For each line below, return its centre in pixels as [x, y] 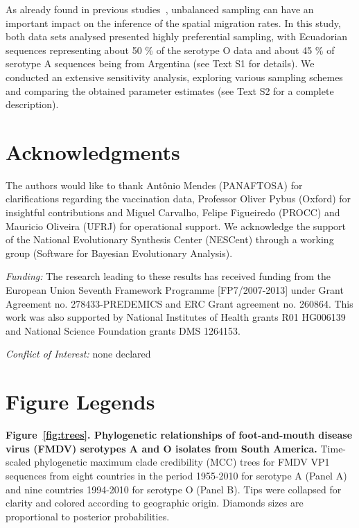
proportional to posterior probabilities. [88, 516]
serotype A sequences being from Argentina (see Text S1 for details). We [160, 63]
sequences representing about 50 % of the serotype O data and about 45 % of [170, 50]
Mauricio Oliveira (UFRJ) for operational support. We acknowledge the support [176, 226]
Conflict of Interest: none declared [78, 354]
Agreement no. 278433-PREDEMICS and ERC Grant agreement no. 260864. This [179, 303]
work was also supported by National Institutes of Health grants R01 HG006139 [176, 317]
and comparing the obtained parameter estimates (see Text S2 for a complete [170, 90]
